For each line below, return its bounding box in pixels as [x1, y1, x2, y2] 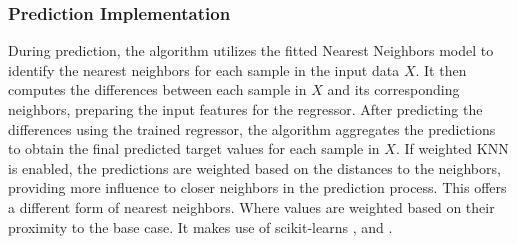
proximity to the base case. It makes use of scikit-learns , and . [8, 216, 393, 237]
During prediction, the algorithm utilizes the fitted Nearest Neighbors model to [8, 40, 494, 61]
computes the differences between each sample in [8, 79, 307, 100]
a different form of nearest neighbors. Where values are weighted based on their [8, 196, 495, 217]
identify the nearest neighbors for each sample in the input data [8, 59, 400, 80]
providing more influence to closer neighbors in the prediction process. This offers [8, 177, 507, 198]
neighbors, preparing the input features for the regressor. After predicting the [8, 99, 483, 119]
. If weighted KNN [395, 138, 509, 159]
